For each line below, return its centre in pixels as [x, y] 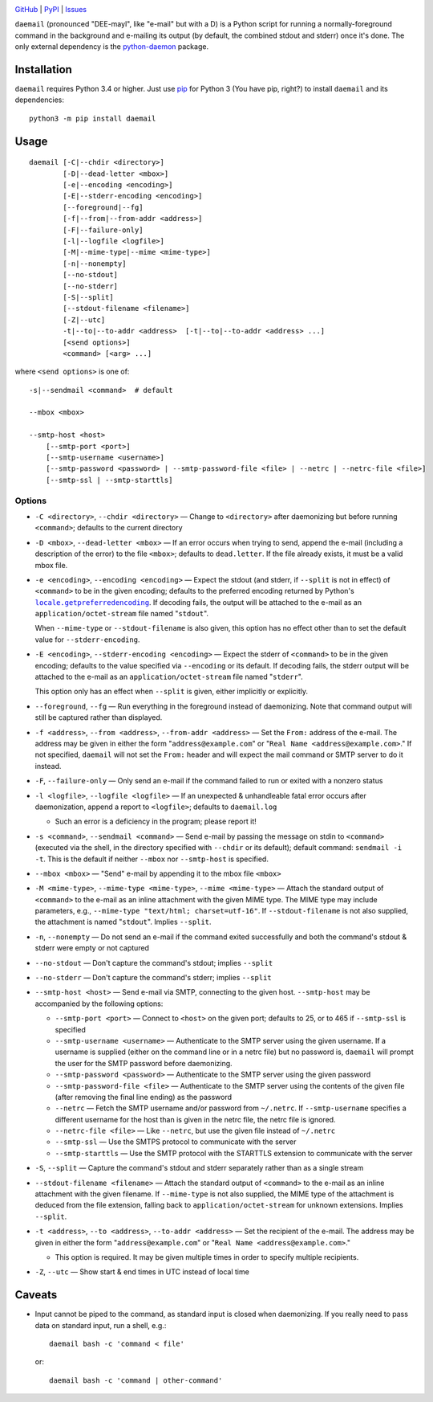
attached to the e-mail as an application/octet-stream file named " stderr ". [169, 677]
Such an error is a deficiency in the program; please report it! [156, 822]
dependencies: [39, 100]
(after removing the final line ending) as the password [144, 1097]
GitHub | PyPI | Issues [51, 9]
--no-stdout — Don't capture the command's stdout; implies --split [154, 963]
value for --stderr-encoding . [87, 640]
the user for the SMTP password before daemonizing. [144, 1063]
